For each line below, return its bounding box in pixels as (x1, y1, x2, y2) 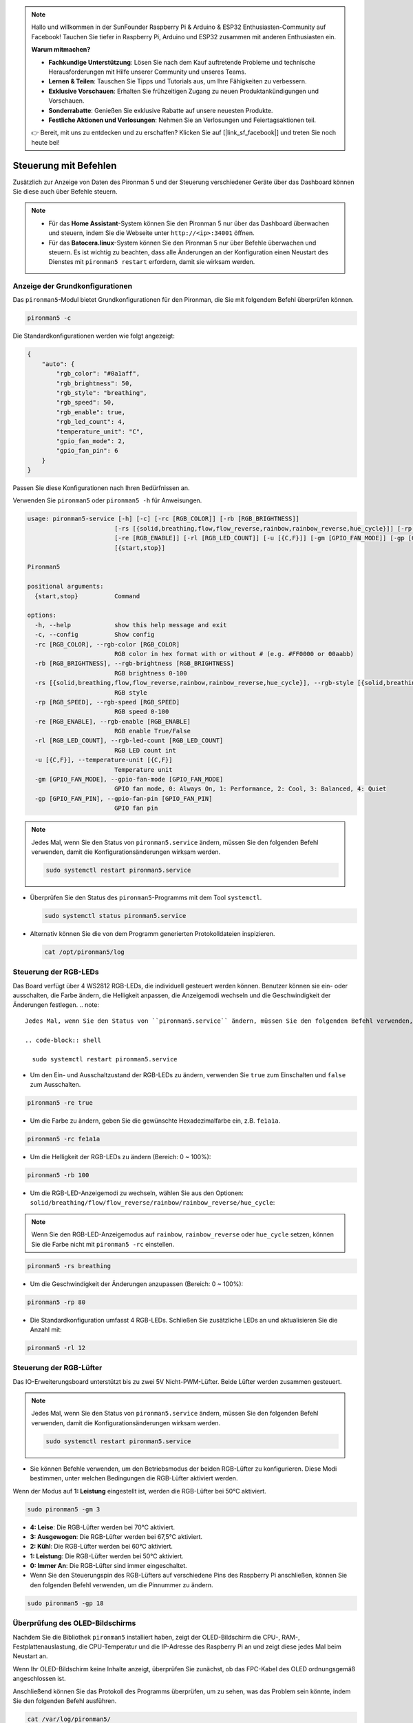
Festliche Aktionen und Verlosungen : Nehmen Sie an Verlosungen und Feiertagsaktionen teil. (48, 116, 317, 124)
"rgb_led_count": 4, (56, 418, 126, 426)
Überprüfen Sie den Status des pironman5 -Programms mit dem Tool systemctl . (30, 893, 262, 901)
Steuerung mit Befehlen (12, 159, 117, 172)
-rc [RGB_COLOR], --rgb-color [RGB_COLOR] (34, 640, 180, 648)
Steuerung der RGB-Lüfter (12, 1363, 103, 1373)
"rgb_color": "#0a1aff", (56, 369, 140, 378)
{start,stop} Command (34, 592, 140, 600)
